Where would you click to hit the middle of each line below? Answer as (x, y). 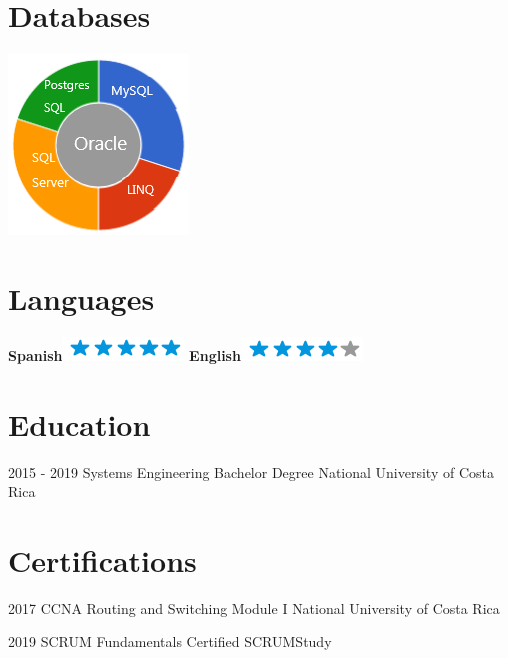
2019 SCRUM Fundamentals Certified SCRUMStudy (170, 641)
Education (79, 423)
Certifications (102, 559)
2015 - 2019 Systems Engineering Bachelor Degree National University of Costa (251, 471)
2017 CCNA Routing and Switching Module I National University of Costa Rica (254, 607)
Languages (81, 297)
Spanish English (124, 354)
